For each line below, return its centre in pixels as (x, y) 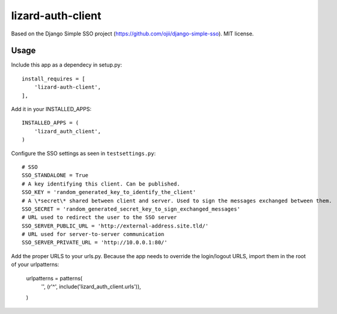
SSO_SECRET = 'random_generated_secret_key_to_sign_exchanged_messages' (131, 209)
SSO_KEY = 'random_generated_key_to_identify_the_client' (109, 192)
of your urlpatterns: (35, 265)
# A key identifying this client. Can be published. (101, 184)
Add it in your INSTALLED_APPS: (51, 109)
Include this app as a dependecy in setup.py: (67, 65)
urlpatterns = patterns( (54, 278)
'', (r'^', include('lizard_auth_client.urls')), (91, 287)
